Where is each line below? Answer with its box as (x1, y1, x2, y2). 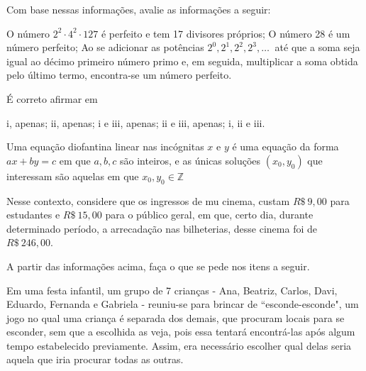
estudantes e (6, 207, 60, 222)
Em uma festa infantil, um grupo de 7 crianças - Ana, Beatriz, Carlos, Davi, (6, 282, 338, 297)
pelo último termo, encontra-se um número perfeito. (6, 67, 232, 82)
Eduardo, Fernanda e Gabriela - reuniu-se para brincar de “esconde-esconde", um (6, 297, 359, 311)
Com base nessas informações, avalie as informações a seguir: (6, 2, 271, 16)
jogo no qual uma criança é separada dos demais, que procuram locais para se (6, 310, 345, 325)
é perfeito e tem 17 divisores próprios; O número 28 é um (101, 26, 350, 40)
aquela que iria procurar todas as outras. (6, 352, 184, 367)
